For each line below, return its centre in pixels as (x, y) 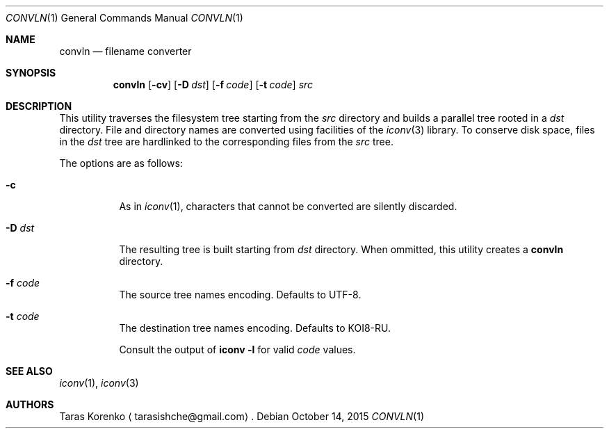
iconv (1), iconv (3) (99, 383)
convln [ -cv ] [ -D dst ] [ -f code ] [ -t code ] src (213, 85)
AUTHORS (30, 404)
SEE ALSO (29, 371)
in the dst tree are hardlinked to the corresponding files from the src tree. (226, 142)
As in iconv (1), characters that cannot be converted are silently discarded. (288, 206)
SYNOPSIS (31, 73)
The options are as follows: (121, 163)
